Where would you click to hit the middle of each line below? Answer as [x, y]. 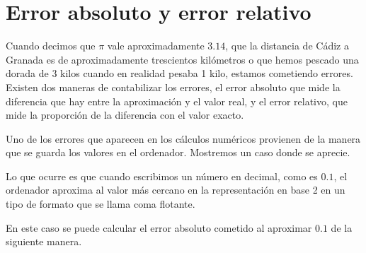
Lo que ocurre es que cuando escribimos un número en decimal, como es [162, 176]
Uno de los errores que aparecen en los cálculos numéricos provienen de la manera [183, 138]
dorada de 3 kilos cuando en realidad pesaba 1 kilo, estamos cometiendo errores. [179, 73]
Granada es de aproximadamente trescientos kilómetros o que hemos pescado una [182, 59]
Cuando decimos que [51, 46]
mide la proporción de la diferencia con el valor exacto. [125, 115]
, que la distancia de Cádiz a [287, 46]
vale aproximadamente [156, 46]
